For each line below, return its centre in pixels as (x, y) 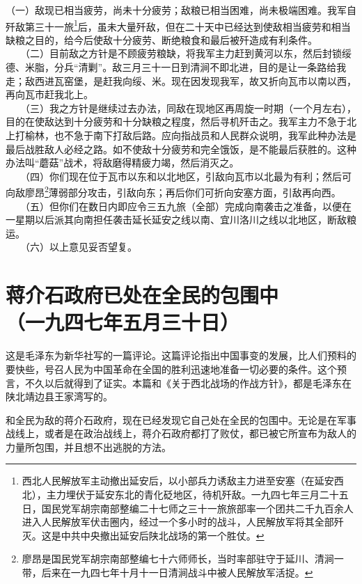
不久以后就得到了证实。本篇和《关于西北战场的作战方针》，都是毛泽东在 (188, 382)
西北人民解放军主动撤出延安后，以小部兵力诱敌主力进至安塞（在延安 (178, 481)
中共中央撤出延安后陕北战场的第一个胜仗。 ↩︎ (163, 535)
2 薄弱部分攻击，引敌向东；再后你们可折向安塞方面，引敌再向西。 (193, 191)
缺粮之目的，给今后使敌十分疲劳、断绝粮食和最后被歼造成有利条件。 (162, 39)
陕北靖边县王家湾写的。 (59, 396)
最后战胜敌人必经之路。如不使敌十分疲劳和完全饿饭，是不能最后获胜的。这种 (181, 149)
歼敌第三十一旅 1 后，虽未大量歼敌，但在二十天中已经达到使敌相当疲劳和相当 (178, 25)
